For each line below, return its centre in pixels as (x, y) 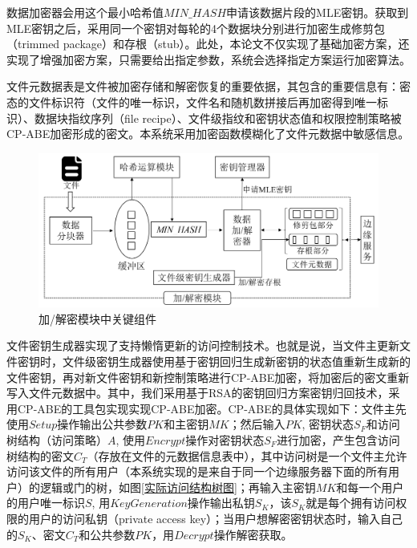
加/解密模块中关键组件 (97, 318)
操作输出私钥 (221, 503)
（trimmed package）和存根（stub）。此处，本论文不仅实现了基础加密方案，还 (208, 44)
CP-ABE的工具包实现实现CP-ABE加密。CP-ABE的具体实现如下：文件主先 (212, 408)
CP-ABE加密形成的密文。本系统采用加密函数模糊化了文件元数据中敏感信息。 (208, 134)
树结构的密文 (40, 455)
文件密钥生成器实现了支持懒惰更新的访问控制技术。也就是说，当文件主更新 (203, 345)
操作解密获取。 (253, 534)
